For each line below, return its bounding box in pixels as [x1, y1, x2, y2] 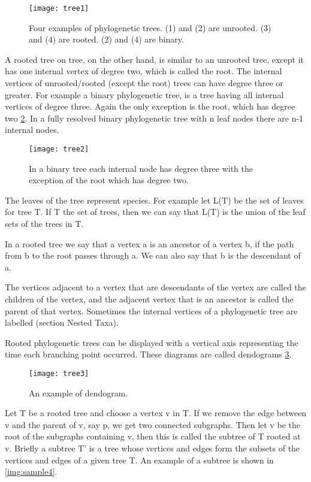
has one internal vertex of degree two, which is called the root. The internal [5, 65, 282, 77]
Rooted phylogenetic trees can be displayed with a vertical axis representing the [5, 336, 298, 348]
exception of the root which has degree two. [29, 174, 189, 186]
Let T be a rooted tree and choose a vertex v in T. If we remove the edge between [5, 407, 307, 419]
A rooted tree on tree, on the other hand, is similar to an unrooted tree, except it [5, 53, 304, 65]
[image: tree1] [29, 4, 89, 13]
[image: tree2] [29, 145, 89, 153]
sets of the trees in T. [5, 217, 84, 230]
